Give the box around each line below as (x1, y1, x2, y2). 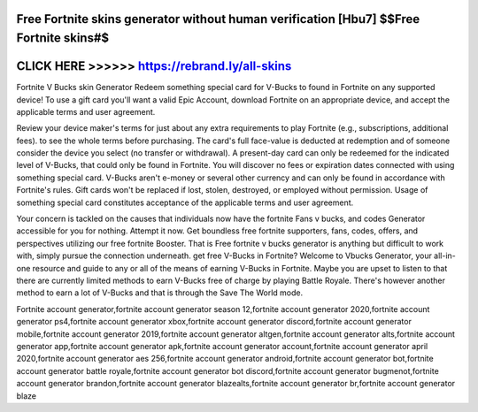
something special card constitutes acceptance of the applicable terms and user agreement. (16, 197, 354, 208)
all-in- (434, 250, 456, 261)
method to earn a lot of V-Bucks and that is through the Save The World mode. (16, 287, 304, 298)
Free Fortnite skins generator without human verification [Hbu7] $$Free (16, 11, 420, 27)
